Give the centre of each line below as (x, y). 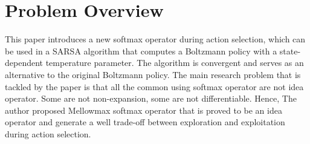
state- (290, 51)
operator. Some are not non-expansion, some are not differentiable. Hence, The (151, 98)
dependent (24, 63)
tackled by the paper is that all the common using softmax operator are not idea (154, 86)
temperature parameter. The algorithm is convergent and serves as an (175, 63)
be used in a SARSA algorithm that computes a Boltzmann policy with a (141, 51)
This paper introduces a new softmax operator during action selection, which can (155, 39)
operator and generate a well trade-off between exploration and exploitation (145, 122)
